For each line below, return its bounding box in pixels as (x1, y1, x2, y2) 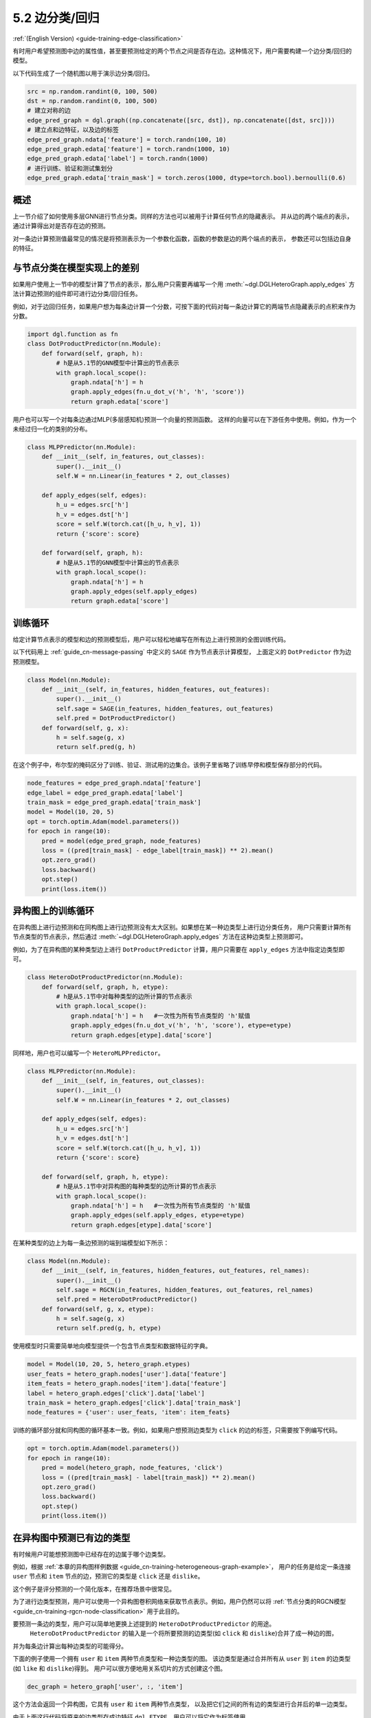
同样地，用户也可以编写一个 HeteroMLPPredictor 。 (12, 1049, 164, 1057)
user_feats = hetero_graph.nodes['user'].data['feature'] (27, 1370, 227, 1378)
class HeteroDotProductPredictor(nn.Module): (27, 973, 183, 981)
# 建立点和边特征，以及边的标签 (27, 126, 120, 134)
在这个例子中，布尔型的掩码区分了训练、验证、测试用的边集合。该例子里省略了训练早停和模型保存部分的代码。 (12, 761, 326, 769)
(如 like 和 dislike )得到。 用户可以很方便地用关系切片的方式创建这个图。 (12, 1664, 227, 1673)
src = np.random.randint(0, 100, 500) (27, 87, 158, 96)
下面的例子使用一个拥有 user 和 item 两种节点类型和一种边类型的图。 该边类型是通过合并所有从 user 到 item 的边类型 (12, 1655, 351, 1663)
